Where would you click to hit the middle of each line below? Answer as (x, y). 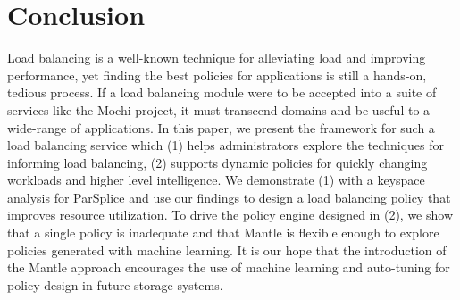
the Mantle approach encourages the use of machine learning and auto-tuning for (229, 267)
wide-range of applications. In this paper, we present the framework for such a (221, 127)
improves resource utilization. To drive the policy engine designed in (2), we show (230, 215)
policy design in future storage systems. (115, 284)
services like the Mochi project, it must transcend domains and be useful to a (219, 109)
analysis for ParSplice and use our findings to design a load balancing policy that (229, 197)
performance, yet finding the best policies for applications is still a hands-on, (217, 75)
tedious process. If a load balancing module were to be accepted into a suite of (222, 92)
